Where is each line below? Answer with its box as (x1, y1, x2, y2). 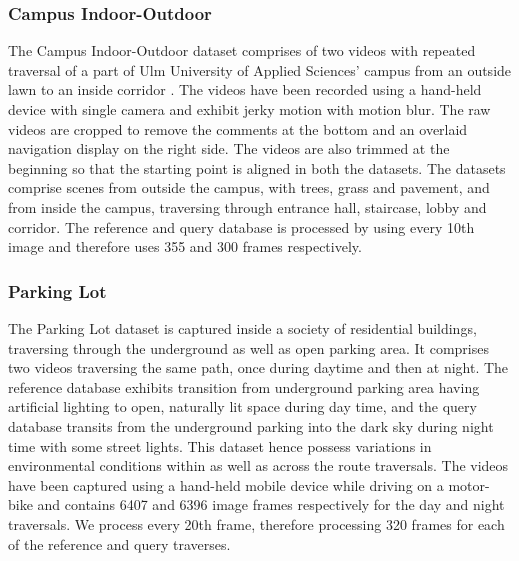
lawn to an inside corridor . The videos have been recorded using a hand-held (8, 79, 482, 100)
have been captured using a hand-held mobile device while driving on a (8, 474, 444, 495)
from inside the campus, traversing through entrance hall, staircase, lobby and (8, 196, 487, 217)
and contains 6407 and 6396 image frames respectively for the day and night (37, 494, 505, 515)
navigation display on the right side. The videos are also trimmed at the (8, 138, 450, 159)
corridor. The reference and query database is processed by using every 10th (8, 216, 475, 237)
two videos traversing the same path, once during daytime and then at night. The (8, 357, 509, 378)
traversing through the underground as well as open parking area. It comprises (8, 337, 489, 358)
